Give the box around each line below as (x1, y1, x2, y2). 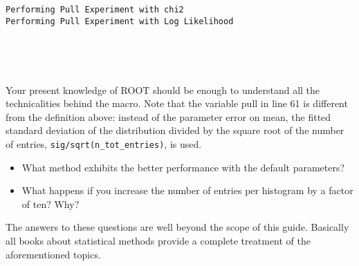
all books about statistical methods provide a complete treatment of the (6, 233, 311, 247)
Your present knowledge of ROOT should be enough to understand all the (6, 82, 320, 97)
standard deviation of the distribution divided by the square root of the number (6, 123, 344, 137)
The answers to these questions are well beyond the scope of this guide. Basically (6, 220, 349, 234)
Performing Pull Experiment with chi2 (6, 5, 184, 15)
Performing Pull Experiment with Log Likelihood (6, 16, 234, 26)
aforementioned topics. (6, 247, 101, 261)
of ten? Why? (21, 196, 80, 211)
